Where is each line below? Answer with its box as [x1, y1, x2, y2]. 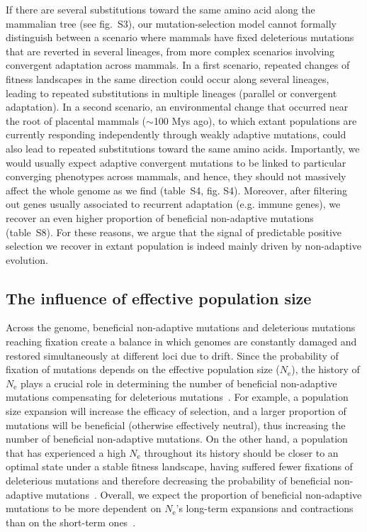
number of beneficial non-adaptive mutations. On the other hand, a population [6, 431, 348, 446]
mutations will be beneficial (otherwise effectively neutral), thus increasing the [6, 417, 346, 432]
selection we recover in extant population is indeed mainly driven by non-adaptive [6, 238, 361, 253]
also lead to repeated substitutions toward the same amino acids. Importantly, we [6, 140, 360, 155]
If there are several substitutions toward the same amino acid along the [6, 2, 315, 16]
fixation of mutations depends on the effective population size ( [6, 362, 280, 377]
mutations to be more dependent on [6, 501, 162, 516]
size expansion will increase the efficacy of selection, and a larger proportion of [6, 404, 346, 419]
